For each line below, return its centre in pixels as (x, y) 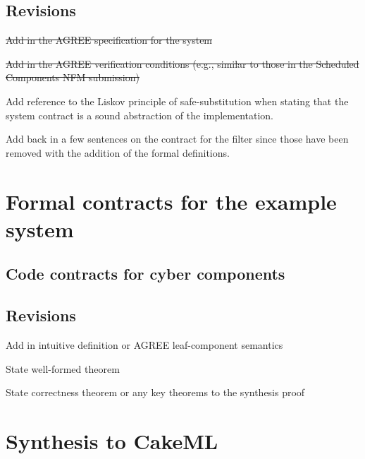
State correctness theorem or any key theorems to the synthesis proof (155, 392)
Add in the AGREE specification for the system (109, 40)
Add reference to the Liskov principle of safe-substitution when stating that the (177, 101)
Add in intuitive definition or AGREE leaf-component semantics (144, 344)
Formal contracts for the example (171, 201)
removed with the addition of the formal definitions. (118, 152)
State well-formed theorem (63, 368)
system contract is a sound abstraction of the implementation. (140, 115)
